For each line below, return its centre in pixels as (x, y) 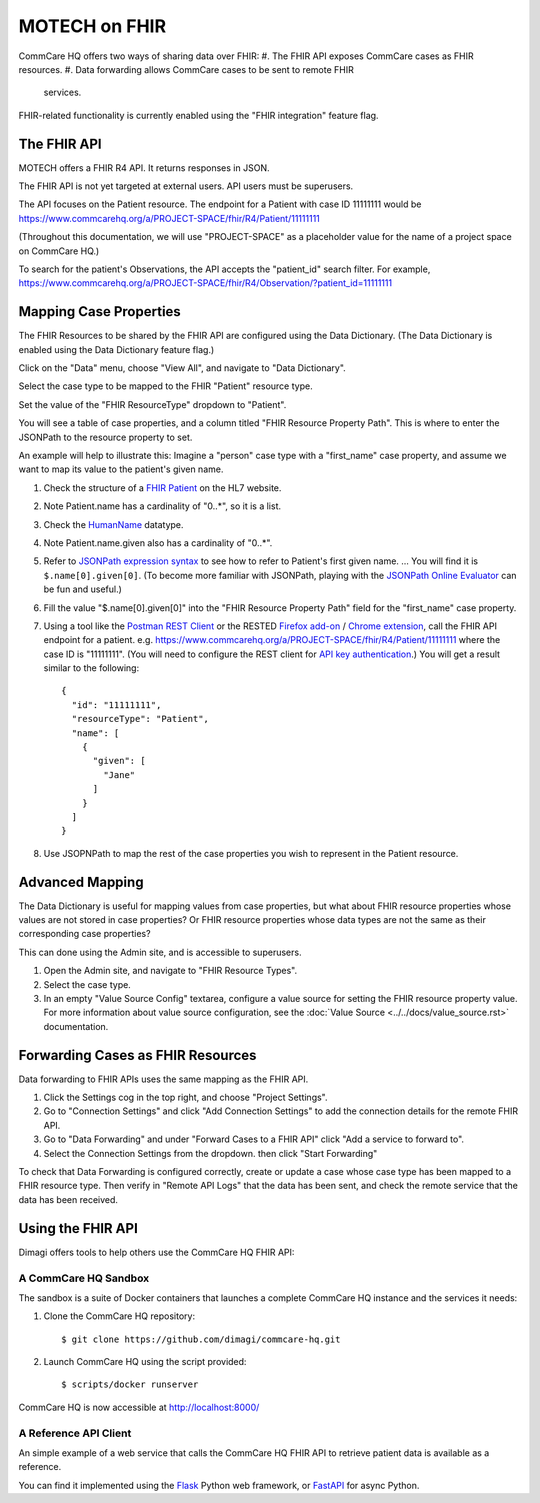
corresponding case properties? (84, 934)
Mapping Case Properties (100, 311)
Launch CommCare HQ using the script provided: (145, 1362)
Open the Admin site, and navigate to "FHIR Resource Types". (170, 971)
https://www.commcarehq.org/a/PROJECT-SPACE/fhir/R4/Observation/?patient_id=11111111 (205, 283)
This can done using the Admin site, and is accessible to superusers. (160, 952)
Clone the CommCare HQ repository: (119, 1316)
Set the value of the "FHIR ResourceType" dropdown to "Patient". (152, 404)
